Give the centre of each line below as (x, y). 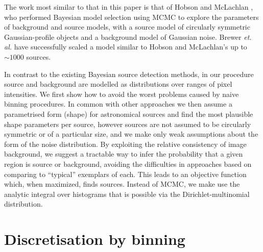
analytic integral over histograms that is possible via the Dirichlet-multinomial (127, 194)
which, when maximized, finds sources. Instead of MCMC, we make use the (122, 184)
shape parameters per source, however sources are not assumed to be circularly (128, 124)
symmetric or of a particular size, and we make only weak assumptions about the (131, 134)
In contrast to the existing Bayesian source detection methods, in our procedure (129, 74)
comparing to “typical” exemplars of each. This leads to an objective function (125, 174)
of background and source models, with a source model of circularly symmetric (127, 27)
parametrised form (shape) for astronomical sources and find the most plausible (129, 114)
